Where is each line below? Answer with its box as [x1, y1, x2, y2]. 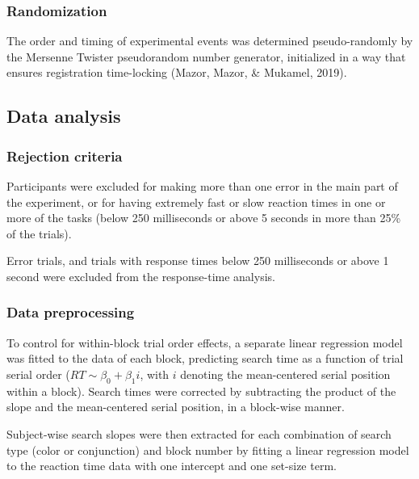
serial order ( [6, 365, 70, 382]
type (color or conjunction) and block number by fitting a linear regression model [6, 441, 409, 458]
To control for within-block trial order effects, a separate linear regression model [6, 334, 403, 351]
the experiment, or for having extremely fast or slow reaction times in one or [6, 193, 386, 210]
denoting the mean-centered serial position [180, 365, 391, 382]
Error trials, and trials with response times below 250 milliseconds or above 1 [6, 252, 389, 269]
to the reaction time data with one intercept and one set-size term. [6, 457, 337, 474]
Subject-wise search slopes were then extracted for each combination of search [6, 425, 392, 442]
